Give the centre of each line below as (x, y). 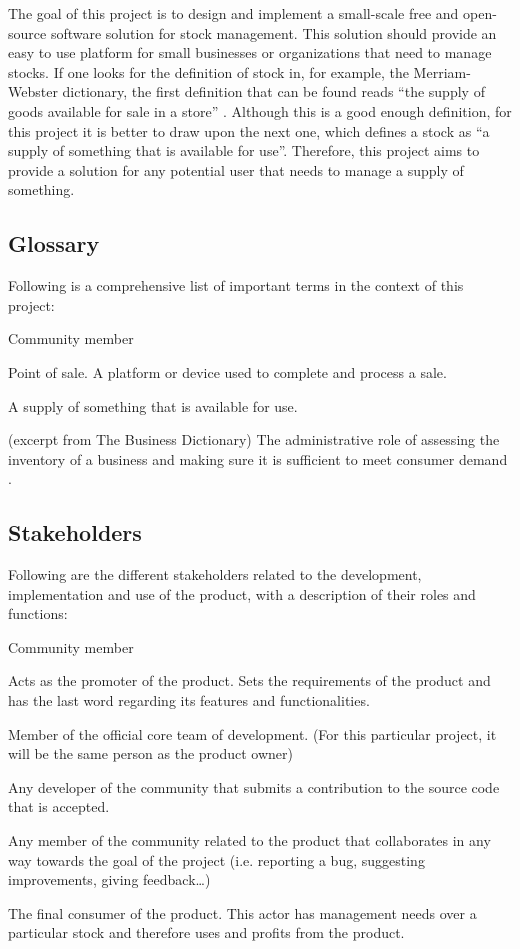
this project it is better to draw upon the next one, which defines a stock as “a (249, 130)
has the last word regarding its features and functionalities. (189, 700)
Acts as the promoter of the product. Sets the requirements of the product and (249, 680)
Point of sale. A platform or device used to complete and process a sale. (227, 371)
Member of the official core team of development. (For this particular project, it (252, 733)
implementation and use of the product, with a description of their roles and (242, 593)
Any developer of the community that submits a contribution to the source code (254, 786)
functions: (38, 613)
